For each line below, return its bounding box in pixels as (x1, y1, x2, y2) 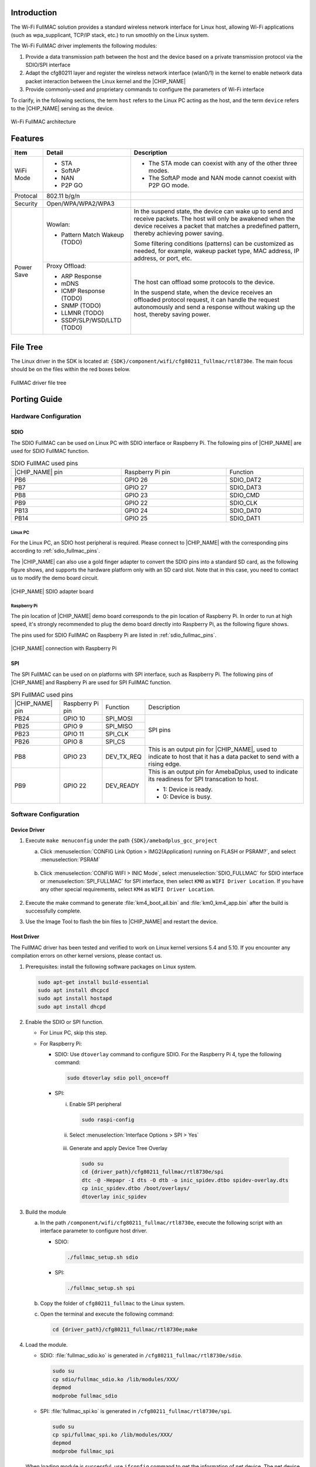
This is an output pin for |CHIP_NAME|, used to (148, 745, 277, 753)
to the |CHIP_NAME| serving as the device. (11, 105, 114, 112)
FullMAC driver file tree (11, 379, 67, 386)
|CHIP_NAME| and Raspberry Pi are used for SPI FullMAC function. (11, 679, 172, 686)
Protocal (14, 192, 38, 200)
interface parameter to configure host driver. (40, 1227, 147, 1235)
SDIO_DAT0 (229, 506, 262, 515)
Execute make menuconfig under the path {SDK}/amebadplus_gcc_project (25, 837, 218, 844)
